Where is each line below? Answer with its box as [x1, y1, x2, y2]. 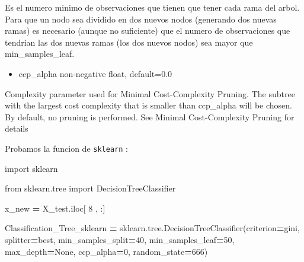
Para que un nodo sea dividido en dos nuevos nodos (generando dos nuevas [5, 12, 277, 25]
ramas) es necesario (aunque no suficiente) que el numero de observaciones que [5, 24, 290, 37]
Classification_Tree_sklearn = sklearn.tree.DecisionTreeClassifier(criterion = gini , [5, 222, 300, 234]
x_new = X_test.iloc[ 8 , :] [5, 202, 105, 214]
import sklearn [5, 162, 58, 174]
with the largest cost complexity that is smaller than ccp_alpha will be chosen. [5, 99, 292, 111]
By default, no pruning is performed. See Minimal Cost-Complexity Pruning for [5, 110, 295, 123]
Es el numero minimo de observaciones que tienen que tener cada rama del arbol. [5, 1, 300, 13]
